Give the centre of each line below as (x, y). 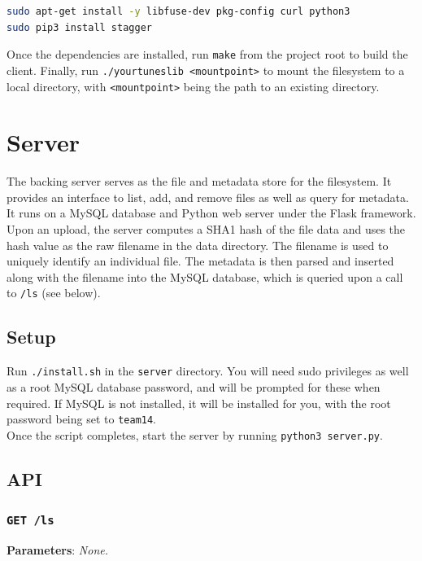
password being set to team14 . (82, 419)
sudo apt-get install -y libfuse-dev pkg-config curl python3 (178, 11)
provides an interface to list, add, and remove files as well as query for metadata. (208, 197)
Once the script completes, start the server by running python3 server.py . (195, 434)
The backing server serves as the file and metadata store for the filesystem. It (199, 181)
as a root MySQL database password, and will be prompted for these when (194, 386)
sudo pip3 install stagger (79, 27)
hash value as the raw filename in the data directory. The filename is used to (198, 245)
